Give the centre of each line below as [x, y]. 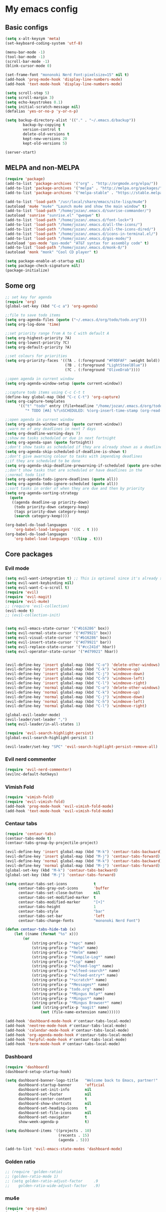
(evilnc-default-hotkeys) [32, 774]
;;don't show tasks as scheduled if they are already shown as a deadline [84, 447]
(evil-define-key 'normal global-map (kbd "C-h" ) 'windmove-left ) [75, 701]
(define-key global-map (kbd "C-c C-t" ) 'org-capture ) [63, 397]
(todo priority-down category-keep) [52, 507]
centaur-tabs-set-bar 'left [62, 916]
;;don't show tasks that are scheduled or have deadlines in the [74, 470]
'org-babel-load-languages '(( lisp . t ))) [58, 539]
